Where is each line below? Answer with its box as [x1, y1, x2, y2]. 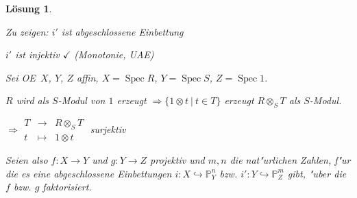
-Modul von [58, 93, 106, 108]
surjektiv [90, 122, 126, 136]
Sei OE [5, 70, 36, 84]
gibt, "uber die [287, 166, 347, 180]
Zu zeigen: [5, 24, 49, 38]
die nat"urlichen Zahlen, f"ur [230, 153, 351, 167]
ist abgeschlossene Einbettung [61, 24, 184, 38]
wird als [16, 93, 49, 108]
